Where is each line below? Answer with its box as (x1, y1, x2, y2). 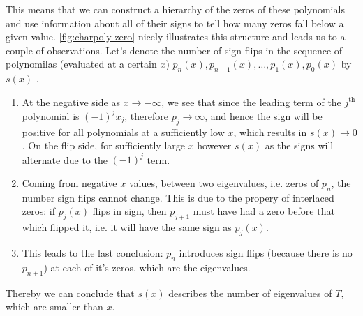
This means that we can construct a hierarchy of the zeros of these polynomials (6, 2, 345, 16)
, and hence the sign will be (205, 108, 323, 123)
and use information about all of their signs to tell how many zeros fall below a (6, 15, 344, 30)
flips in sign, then (92, 204, 167, 218)
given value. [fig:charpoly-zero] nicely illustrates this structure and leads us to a (6, 29, 346, 44)
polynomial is (22, 108, 80, 123)
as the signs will (265, 138, 334, 153)
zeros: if (22, 204, 55, 218)
